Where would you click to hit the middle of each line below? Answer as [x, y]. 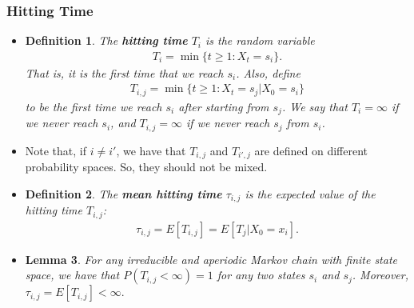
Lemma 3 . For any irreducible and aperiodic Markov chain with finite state [211, 259]
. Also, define [268, 72]
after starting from [224, 106]
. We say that [314, 106]
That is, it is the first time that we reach [124, 72]
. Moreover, [380, 275]
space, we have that [72, 275]
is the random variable [260, 40]
